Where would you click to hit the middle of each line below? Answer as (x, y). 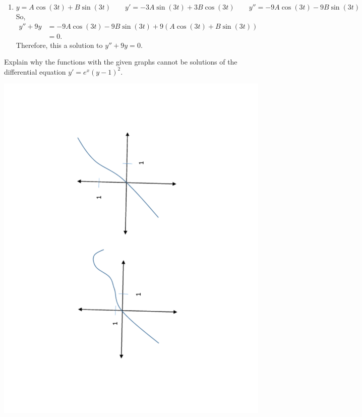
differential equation (35, 71)
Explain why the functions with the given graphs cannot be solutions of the (121, 62)
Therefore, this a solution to (59, 45)
